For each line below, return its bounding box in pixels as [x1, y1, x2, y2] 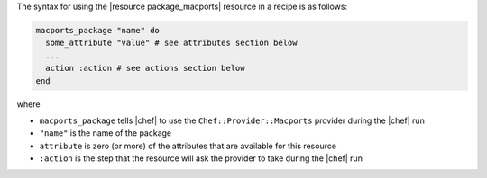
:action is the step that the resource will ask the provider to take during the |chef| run [39, 153, 363, 164]
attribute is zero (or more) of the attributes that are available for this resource [39, 140, 337, 151]
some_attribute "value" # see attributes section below [45, 38, 298, 49]
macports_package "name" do [35, 25, 160, 35]
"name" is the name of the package [39, 128, 172, 138]
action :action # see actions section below [45, 63, 245, 74]
